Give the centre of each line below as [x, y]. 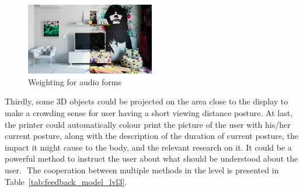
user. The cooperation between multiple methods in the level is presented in [142, 170]
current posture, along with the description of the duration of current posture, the [152, 136]
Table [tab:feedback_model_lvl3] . [66, 181]
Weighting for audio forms [75, 81]
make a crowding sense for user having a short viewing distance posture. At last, [149, 113]
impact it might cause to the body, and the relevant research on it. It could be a [148, 147]
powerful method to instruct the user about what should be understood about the [151, 158]
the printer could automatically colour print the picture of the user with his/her [148, 124]
